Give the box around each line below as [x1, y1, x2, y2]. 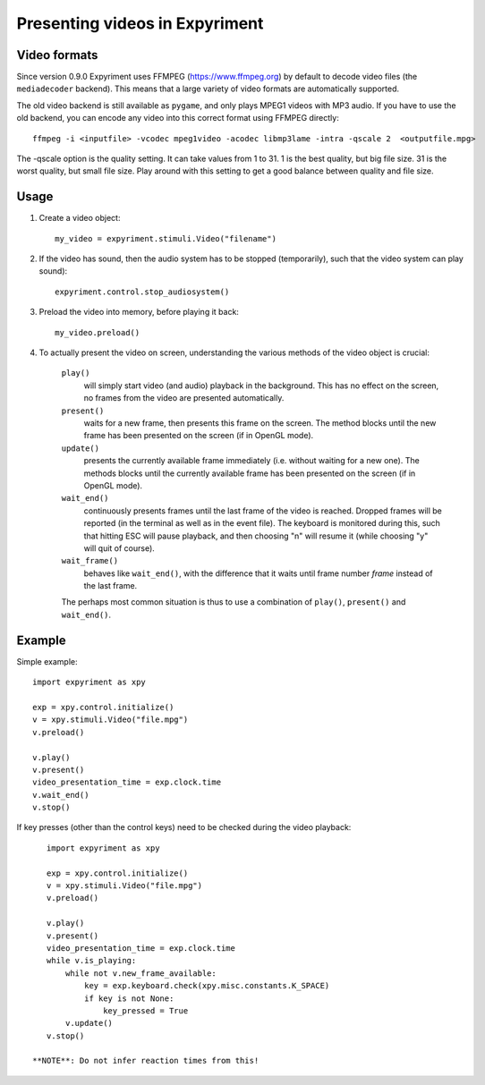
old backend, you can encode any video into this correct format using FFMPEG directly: [16, 113, 339, 123]
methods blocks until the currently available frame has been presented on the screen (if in [83, 468, 416, 479]
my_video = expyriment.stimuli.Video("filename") [55, 233, 277, 243]
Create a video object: [38, 213, 121, 224]
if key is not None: [83, 993, 174, 1004]
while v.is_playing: [46, 955, 137, 966]
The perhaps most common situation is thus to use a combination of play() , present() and [61, 597, 406, 607]
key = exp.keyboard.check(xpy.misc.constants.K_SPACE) [83, 980, 330, 991]
